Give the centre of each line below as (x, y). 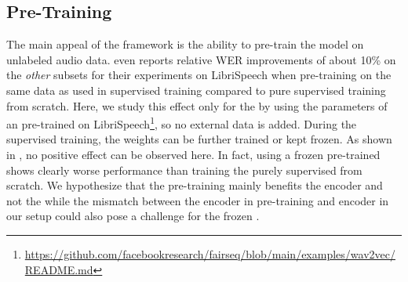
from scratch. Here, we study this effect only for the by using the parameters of (197, 105)
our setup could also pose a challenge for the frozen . (133, 216)
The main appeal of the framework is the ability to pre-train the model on (185, 44)
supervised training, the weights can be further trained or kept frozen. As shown (199, 139)
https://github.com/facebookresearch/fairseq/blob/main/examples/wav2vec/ (210, 253)
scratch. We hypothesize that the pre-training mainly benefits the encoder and (195, 185)
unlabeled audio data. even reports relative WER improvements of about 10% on (201, 59)
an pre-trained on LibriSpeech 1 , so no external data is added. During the (182, 123)
